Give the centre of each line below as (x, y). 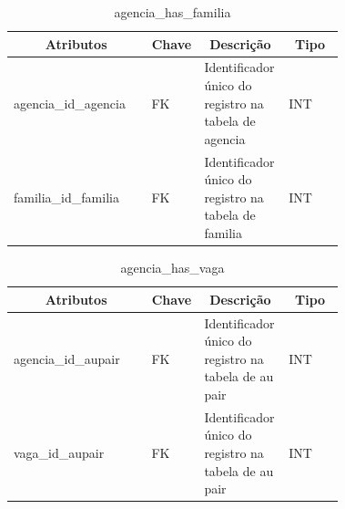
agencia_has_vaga (172, 268)
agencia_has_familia (172, 12)
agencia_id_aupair (67, 358)
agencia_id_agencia (70, 103)
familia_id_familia (66, 197)
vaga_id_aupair (59, 452)
